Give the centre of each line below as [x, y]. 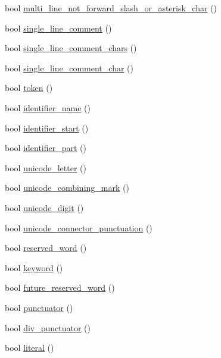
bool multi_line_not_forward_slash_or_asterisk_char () [111, 8]
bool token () [29, 88]
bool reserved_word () [46, 248]
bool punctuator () [39, 307]
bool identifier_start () [47, 128]
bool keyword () [34, 267]
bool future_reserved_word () [60, 288]
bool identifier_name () [48, 107]
